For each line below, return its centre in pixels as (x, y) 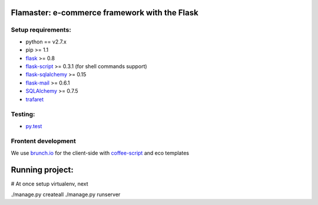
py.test (34, 126)
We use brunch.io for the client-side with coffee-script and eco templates (100, 153)
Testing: (23, 115)
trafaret (35, 99)
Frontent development (44, 141)
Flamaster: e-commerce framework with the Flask (105, 13)
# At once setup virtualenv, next (49, 184)
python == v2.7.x (46, 42)
